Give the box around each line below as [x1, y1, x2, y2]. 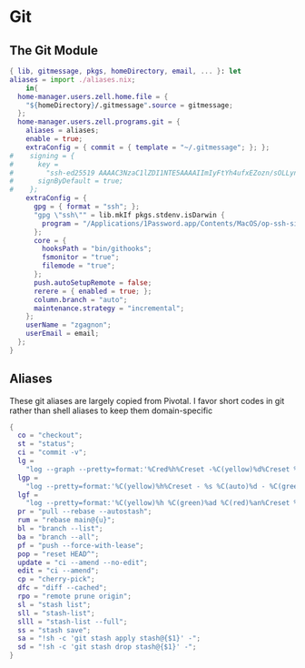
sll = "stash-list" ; [17, 608, 95, 618]
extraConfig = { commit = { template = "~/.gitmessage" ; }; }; [25, 143, 271, 152]
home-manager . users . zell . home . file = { [17, 92, 169, 101]
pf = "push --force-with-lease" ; [17, 541, 144, 550]
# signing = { [9, 151, 75, 160]
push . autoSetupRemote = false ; [33, 278, 152, 288]
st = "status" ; [17, 440, 75, 449]
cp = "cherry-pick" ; [17, 575, 95, 584]
